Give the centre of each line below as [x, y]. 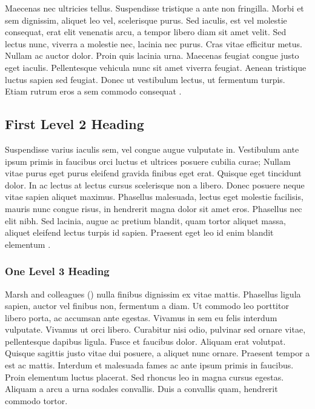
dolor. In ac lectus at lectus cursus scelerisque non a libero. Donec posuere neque [155, 185]
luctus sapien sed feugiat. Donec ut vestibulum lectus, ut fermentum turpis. [145, 79]
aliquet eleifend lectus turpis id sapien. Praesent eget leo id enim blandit [139, 232]
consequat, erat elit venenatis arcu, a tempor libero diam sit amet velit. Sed [146, 32]
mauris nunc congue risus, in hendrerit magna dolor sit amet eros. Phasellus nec [154, 208]
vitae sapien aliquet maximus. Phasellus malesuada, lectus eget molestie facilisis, [154, 197]
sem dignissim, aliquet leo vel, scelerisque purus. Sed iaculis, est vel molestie [146, 20]
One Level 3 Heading [57, 271]
